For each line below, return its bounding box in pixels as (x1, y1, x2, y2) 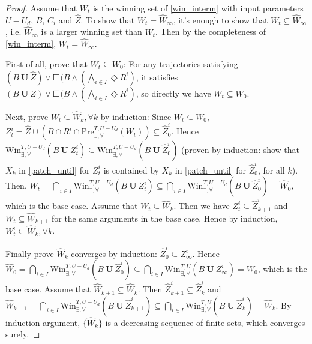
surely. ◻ (5, 328, 40, 340)
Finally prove (5, 247, 54, 259)
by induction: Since (100, 110, 172, 122)
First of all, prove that (5, 58, 88, 70)
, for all (257, 163, 285, 176)
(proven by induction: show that (181, 143, 300, 156)
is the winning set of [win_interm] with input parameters (92, 2, 304, 14)
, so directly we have (136, 86, 211, 99)
